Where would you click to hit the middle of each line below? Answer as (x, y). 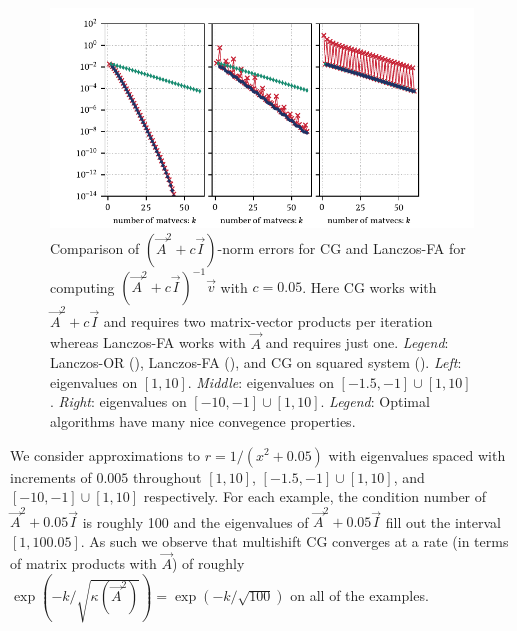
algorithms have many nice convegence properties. (203, 420)
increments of (51, 476)
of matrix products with (83, 562)
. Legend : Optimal (375, 401)
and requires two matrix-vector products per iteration (268, 320)
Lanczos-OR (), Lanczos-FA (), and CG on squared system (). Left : (256, 362)
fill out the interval (443, 521)
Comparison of (95, 247)
